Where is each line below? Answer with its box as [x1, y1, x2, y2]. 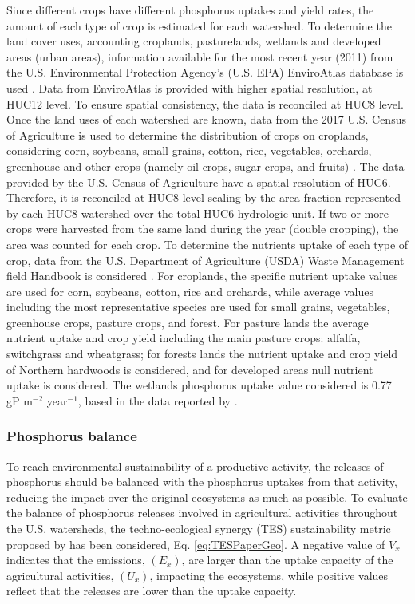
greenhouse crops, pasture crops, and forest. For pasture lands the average [6, 314, 369, 330]
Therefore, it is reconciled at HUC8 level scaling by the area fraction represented [6, 189, 401, 206]
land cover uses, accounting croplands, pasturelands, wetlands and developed [6, 33, 381, 49]
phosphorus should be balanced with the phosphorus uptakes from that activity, [6, 473, 397, 490]
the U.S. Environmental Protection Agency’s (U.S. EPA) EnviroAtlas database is [6, 64, 404, 81]
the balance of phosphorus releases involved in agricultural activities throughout [6, 504, 398, 521]
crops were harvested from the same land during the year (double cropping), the [6, 220, 399, 237]
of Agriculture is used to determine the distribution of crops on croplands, [6, 126, 369, 143]
